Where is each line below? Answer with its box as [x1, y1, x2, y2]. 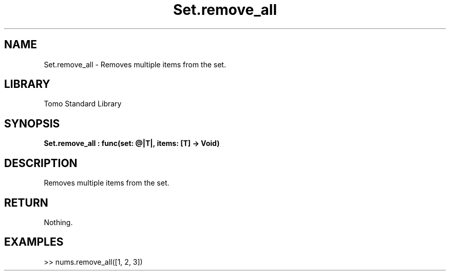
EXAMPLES [4, 235, 64, 249]
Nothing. [44, 217, 73, 227]
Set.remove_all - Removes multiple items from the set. [44, 60, 226, 69]
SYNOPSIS [4, 117, 60, 130]
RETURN [4, 196, 48, 209]
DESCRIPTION [4, 156, 78, 170]
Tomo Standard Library [44, 99, 122, 108]
